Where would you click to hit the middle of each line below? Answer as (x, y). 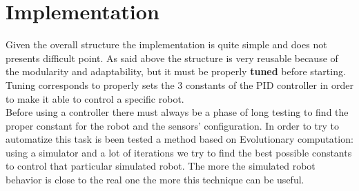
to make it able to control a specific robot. (95, 98)
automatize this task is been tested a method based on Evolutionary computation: (179, 139)
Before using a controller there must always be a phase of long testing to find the (177, 112)
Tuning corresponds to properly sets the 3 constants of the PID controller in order (180, 84)
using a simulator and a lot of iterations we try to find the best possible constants (179, 152)
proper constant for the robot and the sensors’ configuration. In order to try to (172, 125)
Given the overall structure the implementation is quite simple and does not (166, 44)
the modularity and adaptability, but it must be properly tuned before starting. (176, 71)
